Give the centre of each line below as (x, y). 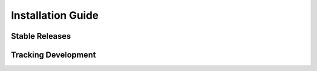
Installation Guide (55, 15)
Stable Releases (41, 36)
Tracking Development (53, 55)
